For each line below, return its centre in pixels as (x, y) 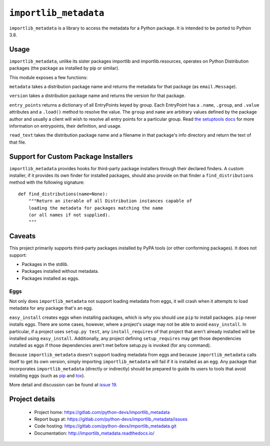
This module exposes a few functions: (48, 77)
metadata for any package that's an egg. (51, 308)
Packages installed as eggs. (50, 278)
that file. (18, 142)
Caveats (22, 236)
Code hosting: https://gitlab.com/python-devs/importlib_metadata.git (105, 426)
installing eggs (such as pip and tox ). (47, 375)
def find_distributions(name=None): (63, 194)
